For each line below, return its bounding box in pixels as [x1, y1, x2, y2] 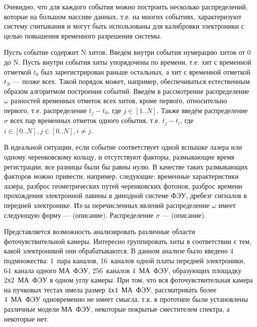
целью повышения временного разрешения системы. [4, 30, 162, 41]
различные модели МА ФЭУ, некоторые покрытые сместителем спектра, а [4, 303, 230, 314]
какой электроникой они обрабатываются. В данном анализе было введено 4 [4, 245, 234, 256]
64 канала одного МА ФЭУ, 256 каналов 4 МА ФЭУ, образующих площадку [4, 265, 242, 275]
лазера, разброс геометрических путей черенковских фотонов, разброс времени [4, 180, 243, 191]
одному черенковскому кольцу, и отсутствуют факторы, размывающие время [4, 152, 235, 162]
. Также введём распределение [157, 105, 248, 115]
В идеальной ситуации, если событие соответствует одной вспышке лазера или [4, 142, 242, 152]
